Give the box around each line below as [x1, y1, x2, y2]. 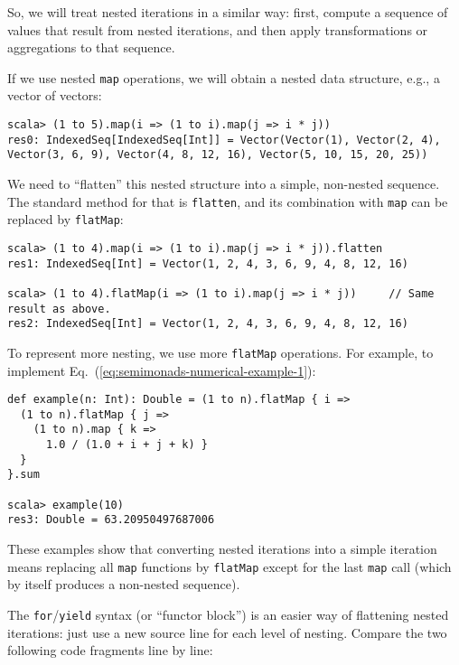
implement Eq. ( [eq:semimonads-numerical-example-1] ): [7, 361, 316, 379]
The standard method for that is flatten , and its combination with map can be [7, 192, 448, 211]
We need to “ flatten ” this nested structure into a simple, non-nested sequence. [7, 174, 440, 192]
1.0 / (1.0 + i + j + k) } [45, 438, 208, 452]
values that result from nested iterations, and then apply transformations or [7, 20, 428, 39]
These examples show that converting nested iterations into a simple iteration [7, 539, 437, 557]
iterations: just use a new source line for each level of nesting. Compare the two [7, 623, 447, 642]
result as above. [7, 302, 111, 315]
